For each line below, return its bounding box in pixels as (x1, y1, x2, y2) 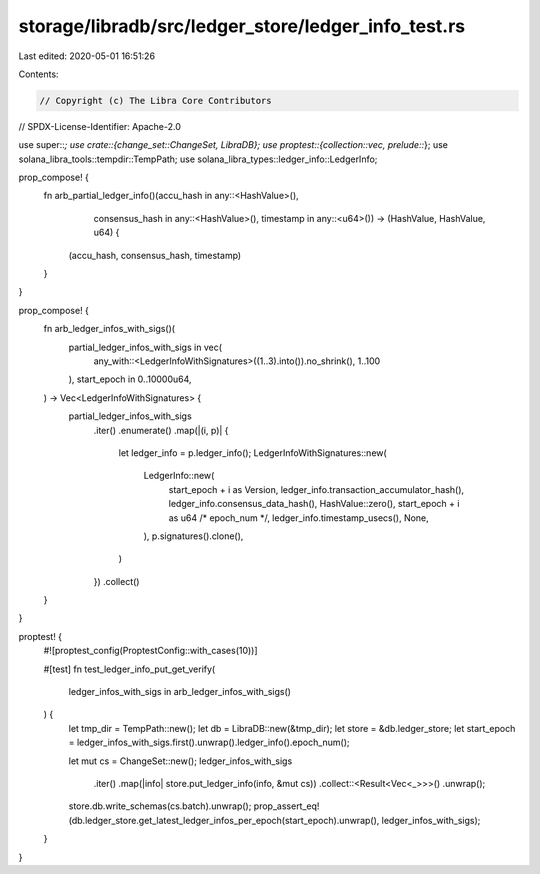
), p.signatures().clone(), (143, 530, 244, 542)
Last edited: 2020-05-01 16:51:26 (18, 50, 155, 62)
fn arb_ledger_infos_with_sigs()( (43, 323, 175, 335)
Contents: (18, 68, 59, 80)
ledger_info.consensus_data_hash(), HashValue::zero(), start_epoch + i (168, 498, 460, 510)
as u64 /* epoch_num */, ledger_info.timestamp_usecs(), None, (168, 511, 429, 524)
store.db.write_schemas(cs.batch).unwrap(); (68, 800, 252, 812)
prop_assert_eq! (253, 800, 320, 812)
